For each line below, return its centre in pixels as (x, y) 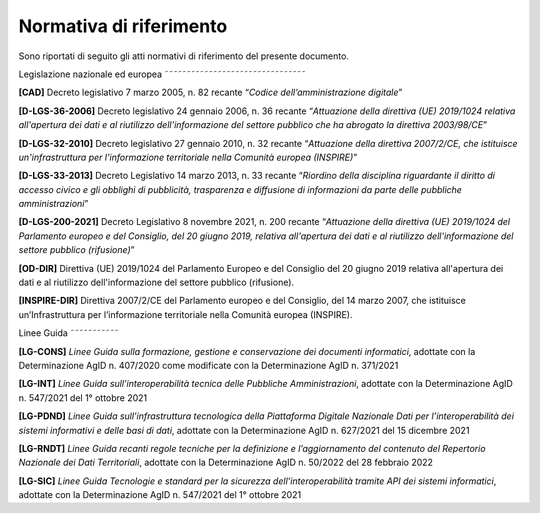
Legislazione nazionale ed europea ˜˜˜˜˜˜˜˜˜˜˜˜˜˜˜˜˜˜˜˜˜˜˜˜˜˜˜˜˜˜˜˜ (162, 74)
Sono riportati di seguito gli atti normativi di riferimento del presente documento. (184, 56)
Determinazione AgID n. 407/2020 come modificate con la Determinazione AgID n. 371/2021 (208, 365)
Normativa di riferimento (123, 26)
